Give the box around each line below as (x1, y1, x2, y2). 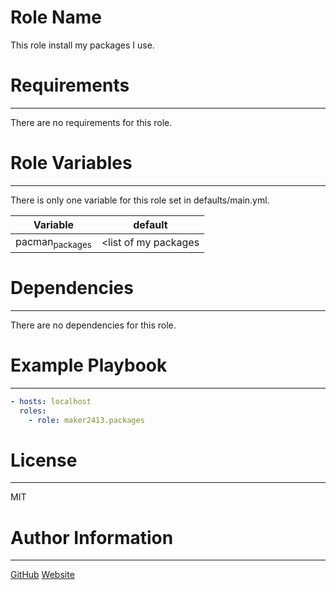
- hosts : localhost (10, 396, 92, 406)
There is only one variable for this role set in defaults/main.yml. (10, 194, 270, 206)
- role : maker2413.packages (28, 415, 145, 425)
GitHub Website (10, 569, 75, 581)
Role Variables (10, 152, 133, 175)
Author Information (10, 526, 174, 549)
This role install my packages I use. (10, 39, 155, 51)
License (10, 449, 78, 471)
